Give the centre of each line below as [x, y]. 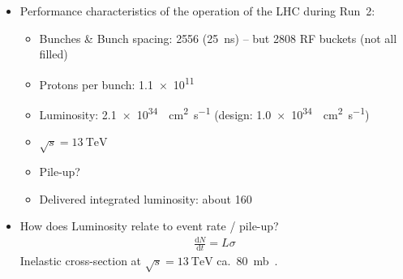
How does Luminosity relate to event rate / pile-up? [149, 226]
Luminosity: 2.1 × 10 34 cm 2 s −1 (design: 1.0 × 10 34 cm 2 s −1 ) [204, 113]
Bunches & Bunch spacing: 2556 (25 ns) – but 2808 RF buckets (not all [218, 38]
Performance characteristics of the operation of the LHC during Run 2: [197, 11]
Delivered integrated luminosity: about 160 [146, 198]
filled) [54, 54]
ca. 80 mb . [247, 261]
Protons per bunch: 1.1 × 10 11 [117, 83]
